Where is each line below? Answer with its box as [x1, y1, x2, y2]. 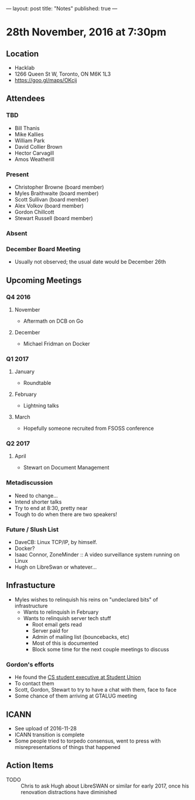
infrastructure [14, 602, 48, 609]
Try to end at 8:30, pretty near [14, 504, 88, 511]
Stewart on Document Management [23, 464, 110, 471]
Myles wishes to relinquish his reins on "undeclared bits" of [14, 596, 158, 603]
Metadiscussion [6, 478, 53, 487]
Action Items [6, 761, 54, 771]
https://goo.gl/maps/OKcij [14, 77, 77, 84]
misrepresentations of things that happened [14, 744, 121, 750]
